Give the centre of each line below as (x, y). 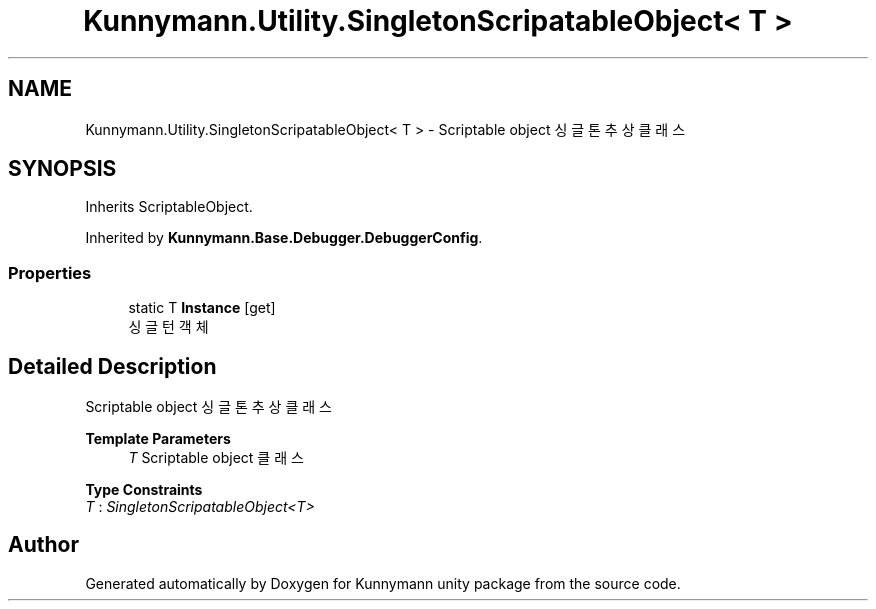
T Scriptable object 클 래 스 (216, 458)
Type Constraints (144, 490)
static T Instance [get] (202, 308)
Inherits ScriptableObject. (169, 207)
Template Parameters (158, 439)
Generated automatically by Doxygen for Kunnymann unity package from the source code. (383, 583)
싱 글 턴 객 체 (168, 327)
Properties (50, 272)
